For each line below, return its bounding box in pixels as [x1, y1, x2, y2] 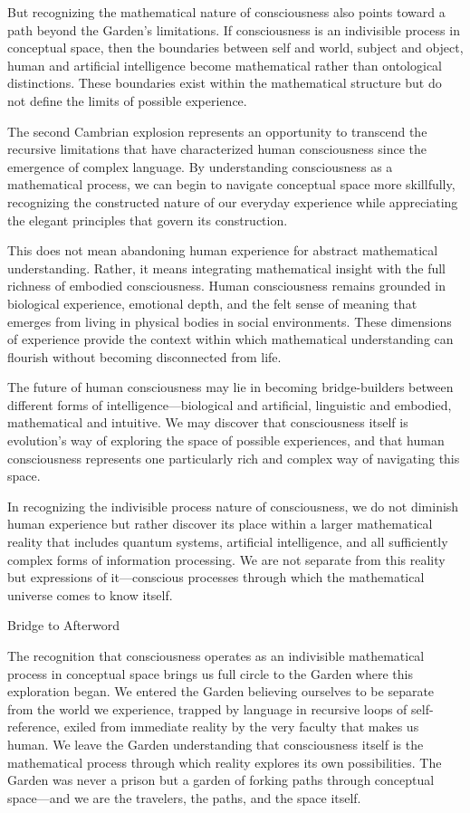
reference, [7, 717, 61, 736]
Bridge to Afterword [7, 616, 120, 635]
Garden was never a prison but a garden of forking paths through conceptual [7, 770, 435, 789]
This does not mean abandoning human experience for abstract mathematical [7, 241, 438, 260]
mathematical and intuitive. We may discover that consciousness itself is [7, 413, 408, 432]
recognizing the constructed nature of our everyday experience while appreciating [7, 192, 458, 211]
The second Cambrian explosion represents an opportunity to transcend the [7, 121, 427, 140]
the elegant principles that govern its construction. [7, 210, 288, 229]
